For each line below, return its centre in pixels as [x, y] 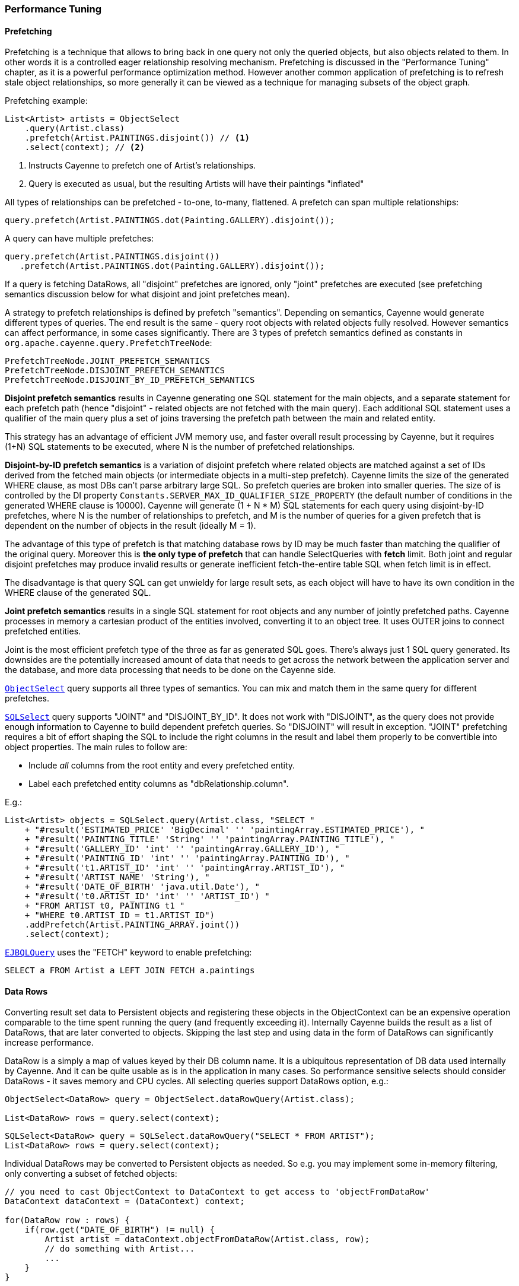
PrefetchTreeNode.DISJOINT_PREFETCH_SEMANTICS [115, 371]
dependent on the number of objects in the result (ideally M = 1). [130, 526]
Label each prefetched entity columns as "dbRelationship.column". [159, 784]
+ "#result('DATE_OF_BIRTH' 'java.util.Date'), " [142, 887]
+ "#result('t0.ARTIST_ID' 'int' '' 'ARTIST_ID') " [147, 896]
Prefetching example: [46, 101]
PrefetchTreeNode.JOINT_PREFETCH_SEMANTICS [107, 361]
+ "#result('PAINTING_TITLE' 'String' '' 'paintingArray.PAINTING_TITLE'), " [210, 839]
